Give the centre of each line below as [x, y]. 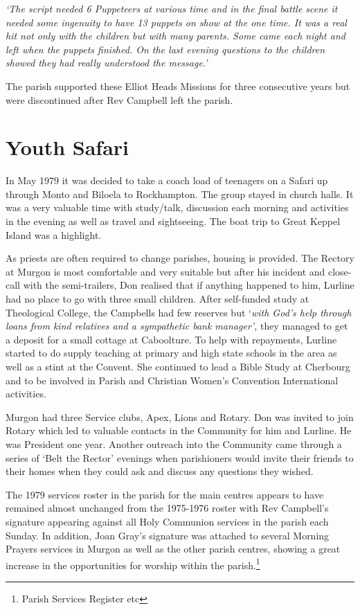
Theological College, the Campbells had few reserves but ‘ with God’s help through [179, 312]
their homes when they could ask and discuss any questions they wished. [160, 471]
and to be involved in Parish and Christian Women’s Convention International [172, 380]
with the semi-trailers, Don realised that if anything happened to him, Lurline [189, 285]
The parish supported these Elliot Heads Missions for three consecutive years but [178, 86]
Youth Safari [67, 147]
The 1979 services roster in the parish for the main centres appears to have [165, 494]
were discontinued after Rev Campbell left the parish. [119, 99]
